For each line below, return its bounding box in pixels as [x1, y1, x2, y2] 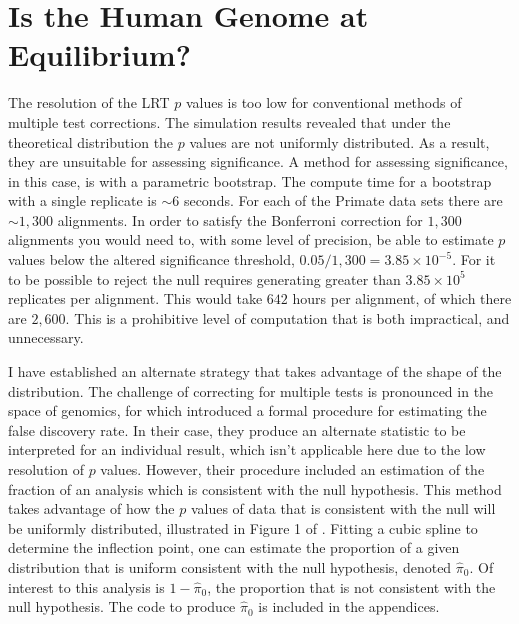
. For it [452, 249, 496, 270]
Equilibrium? [8, 34, 191, 75]
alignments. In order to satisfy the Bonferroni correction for [57, 209, 423, 230]
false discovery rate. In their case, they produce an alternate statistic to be [8, 419, 466, 440]
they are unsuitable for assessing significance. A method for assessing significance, [8, 151, 508, 172]
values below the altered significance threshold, [8, 249, 295, 270]
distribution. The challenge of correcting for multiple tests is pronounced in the [8, 380, 494, 401]
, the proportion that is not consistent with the [207, 576, 496, 597]
